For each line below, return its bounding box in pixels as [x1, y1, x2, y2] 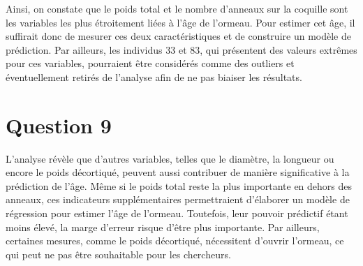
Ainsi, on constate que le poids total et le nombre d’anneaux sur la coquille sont [6, 1, 348, 15]
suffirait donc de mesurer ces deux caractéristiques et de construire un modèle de [6, 29, 351, 43]
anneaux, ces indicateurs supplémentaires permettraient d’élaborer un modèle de [6, 192, 350, 207]
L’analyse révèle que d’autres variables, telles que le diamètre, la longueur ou [6, 151, 334, 165]
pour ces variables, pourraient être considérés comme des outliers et [6, 56, 295, 71]
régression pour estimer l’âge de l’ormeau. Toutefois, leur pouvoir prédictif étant [6, 206, 348, 221]
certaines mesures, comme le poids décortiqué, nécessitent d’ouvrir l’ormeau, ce [6, 233, 344, 248]
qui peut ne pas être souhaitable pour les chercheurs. [6, 246, 231, 261]
